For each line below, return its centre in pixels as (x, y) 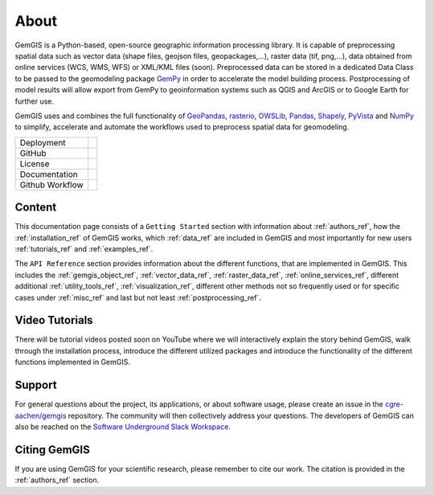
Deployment (43, 142)
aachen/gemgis (41, 415)
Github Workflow (51, 185)
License (35, 163)
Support (36, 385)
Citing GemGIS (52, 450)
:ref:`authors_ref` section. (57, 480)
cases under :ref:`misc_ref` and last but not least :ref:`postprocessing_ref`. (138, 297)
